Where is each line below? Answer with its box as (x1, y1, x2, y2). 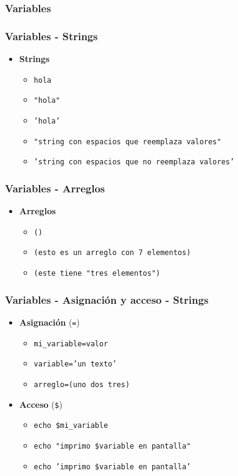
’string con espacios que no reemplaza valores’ (33, 158, 234, 167)
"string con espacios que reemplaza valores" (33, 137, 222, 146)
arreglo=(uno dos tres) (33, 380, 130, 389)
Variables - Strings (5, 28, 98, 43)
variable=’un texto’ (33, 360, 117, 369)
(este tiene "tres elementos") (33, 269, 161, 278)
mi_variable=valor (33, 339, 108, 348)
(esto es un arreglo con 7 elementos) (33, 248, 191, 257)
